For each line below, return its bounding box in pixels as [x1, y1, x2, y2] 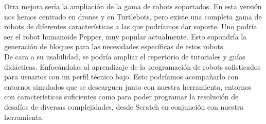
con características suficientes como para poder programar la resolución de [4, 91, 239, 102]
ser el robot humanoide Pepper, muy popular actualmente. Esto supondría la [4, 31, 247, 42]
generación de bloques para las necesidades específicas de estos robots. [4, 41, 225, 52]
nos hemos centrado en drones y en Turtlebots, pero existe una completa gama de [4, 11, 262, 22]
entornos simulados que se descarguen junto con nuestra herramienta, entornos [4, 81, 252, 92]
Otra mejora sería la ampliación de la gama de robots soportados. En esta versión [4, 1, 262, 11]
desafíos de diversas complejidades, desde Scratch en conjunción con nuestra [4, 101, 244, 112]
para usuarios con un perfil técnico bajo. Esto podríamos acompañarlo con [4, 71, 239, 82]
